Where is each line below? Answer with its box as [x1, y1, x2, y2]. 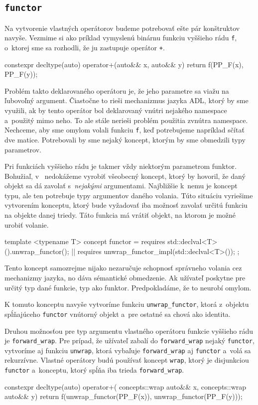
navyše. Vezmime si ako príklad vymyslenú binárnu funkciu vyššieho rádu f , [4, 32, 237, 43]
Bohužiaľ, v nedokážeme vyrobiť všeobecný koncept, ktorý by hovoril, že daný [4, 170, 246, 181]
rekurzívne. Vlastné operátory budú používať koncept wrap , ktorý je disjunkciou [4, 355, 249, 365]
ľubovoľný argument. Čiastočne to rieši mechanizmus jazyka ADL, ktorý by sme [4, 95, 249, 106]
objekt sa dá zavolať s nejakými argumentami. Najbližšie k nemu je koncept [4, 180, 238, 191]
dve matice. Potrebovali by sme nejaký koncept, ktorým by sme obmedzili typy [4, 134, 246, 144]
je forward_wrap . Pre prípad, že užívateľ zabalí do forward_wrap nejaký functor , [4, 335, 255, 346]
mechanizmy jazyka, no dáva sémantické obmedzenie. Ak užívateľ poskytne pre [4, 272, 246, 283]
